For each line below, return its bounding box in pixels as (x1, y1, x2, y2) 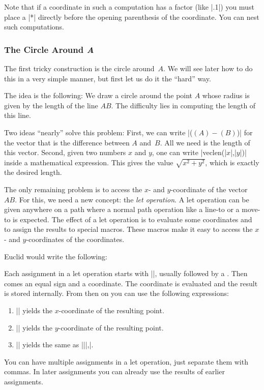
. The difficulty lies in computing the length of (111, 100, 256, 110)
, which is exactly (205, 157, 259, 167)
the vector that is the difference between (4, 137, 130, 147)
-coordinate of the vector (170, 184, 248, 195)
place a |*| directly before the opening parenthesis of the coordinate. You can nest (4, 11, 259, 22)
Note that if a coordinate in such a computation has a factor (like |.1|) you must (4, 2, 254, 12)
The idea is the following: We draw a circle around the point (4, 90, 193, 101)
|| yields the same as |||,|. (16, 339, 94, 350)
